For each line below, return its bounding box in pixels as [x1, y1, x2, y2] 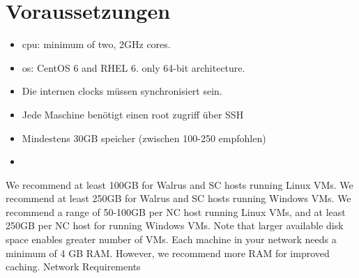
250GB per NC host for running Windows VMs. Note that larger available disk [6, 218, 344, 233]
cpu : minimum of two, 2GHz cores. [22, 37, 171, 52]
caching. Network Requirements [6, 259, 141, 274]
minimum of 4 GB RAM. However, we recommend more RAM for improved [6, 245, 330, 260]
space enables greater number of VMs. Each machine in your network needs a [6, 232, 337, 247]
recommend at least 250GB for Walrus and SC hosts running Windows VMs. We [6, 191, 351, 206]
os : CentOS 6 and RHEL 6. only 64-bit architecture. [22, 60, 245, 75]
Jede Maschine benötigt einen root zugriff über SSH [22, 107, 244, 121]
